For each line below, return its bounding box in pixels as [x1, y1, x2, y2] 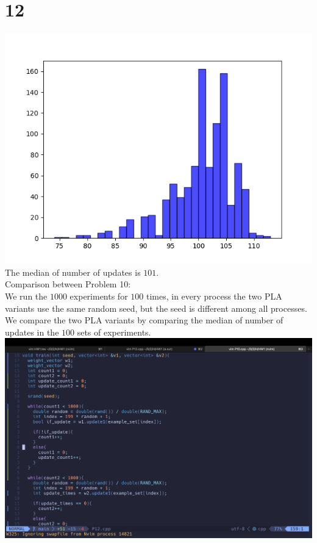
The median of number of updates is [5, 265, 141, 278]
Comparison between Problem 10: [5, 278, 131, 290]
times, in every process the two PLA [146, 289, 282, 302]
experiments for [69, 289, 128, 302]
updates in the [5, 325, 59, 338]
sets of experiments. [77, 325, 151, 338]
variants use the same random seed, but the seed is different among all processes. [5, 301, 307, 314]
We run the [5, 289, 48, 302]
